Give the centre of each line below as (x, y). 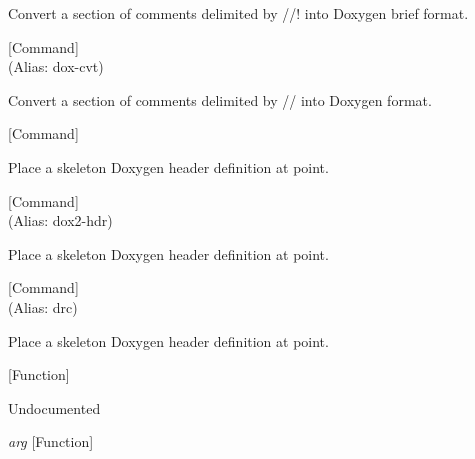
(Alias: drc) (43, 306)
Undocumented (54, 407)
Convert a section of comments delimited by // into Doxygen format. (220, 99)
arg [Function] (51, 441)
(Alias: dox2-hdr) (60, 220)
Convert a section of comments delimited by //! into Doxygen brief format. (238, 13)
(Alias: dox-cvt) (56, 66)
